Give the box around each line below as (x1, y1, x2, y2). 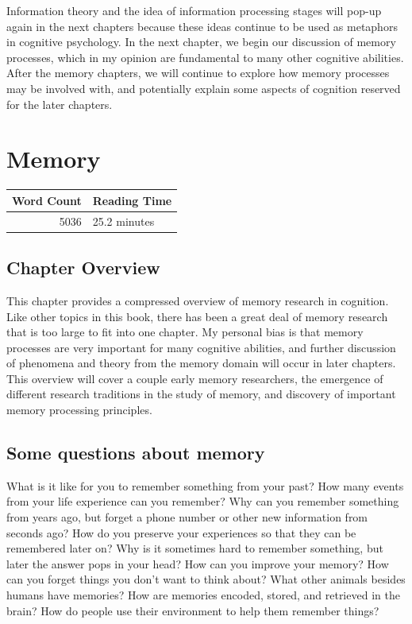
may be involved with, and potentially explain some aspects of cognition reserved (6, 79, 401, 96)
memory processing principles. (6, 401, 152, 418)
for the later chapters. (6, 95, 113, 112)
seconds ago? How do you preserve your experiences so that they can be (6, 524, 356, 541)
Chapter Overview (6, 255, 160, 280)
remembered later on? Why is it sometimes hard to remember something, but (6, 540, 383, 556)
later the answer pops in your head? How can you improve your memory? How (6, 555, 389, 572)
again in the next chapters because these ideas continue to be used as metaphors (6, 17, 398, 34)
